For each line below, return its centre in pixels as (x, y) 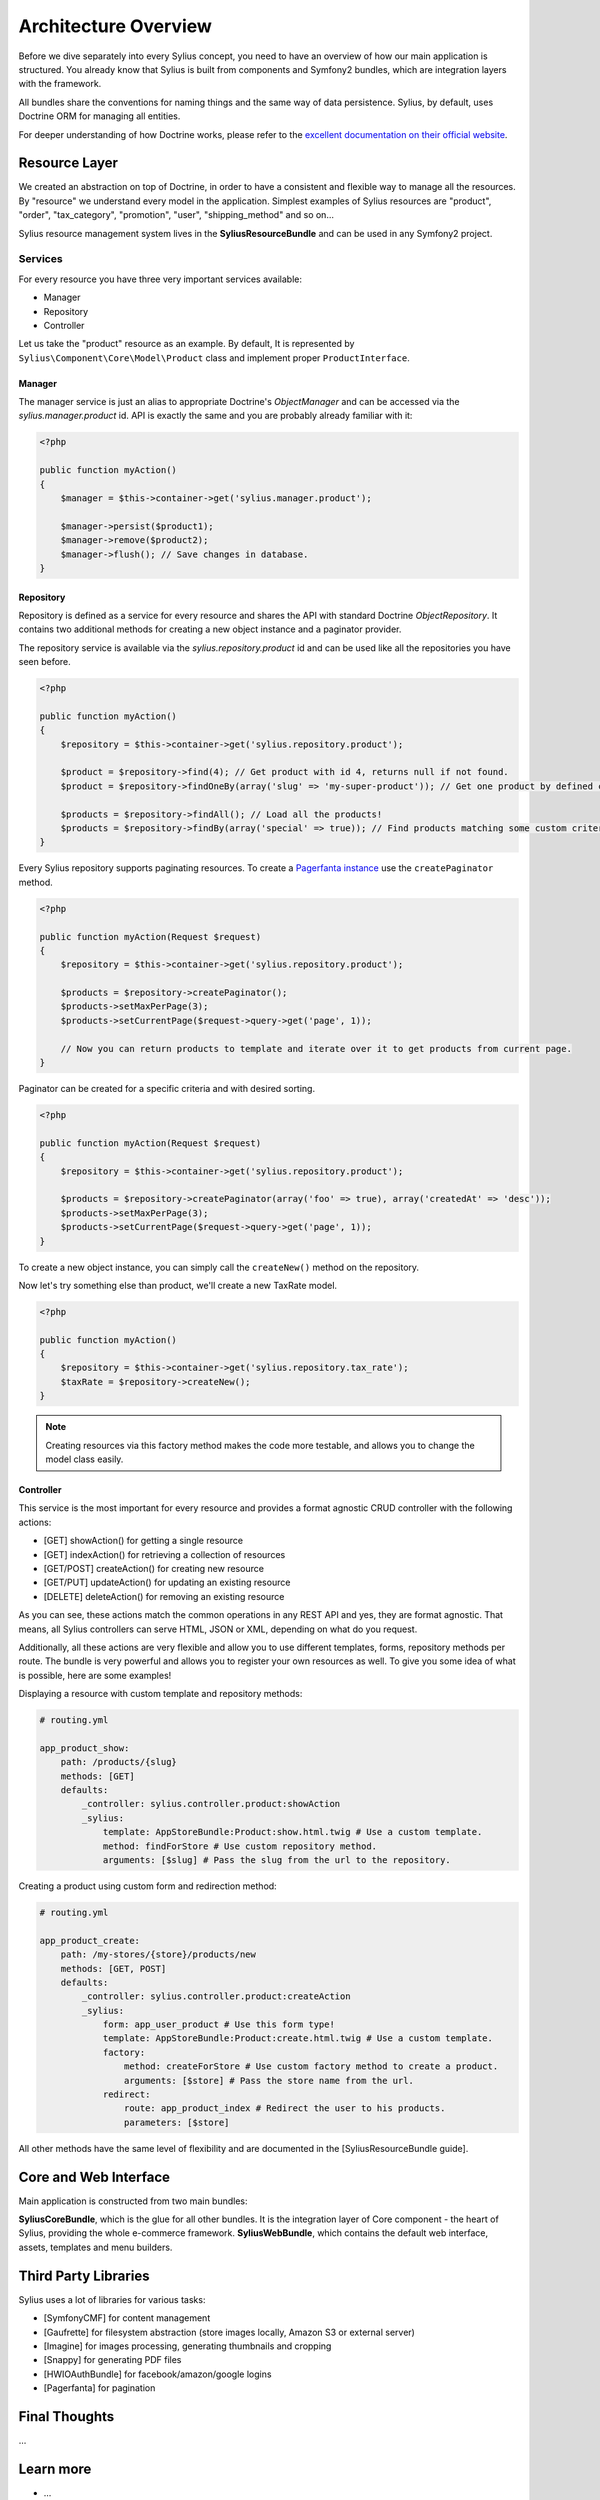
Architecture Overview (115, 26)
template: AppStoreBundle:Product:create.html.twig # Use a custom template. (298, 2038)
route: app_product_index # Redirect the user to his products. (284, 2108)
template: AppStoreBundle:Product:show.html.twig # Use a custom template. (292, 1832)
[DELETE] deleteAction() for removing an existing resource (164, 1596)
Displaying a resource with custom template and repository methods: (160, 1694)
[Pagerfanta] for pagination (99, 2388)
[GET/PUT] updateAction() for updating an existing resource (167, 1582)
